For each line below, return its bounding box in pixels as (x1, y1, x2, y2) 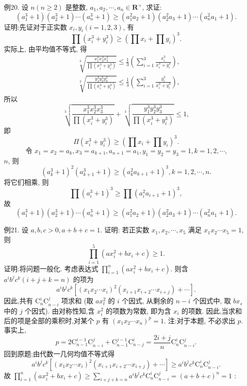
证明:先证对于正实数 (4, 21, 67, 32)
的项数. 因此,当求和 (181, 305, 242, 316)
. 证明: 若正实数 (100, 225, 149, 235)
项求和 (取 (61, 296, 94, 306)
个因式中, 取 (193, 296, 231, 306)
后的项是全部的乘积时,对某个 (4, 315, 94, 325)
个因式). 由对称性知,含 (25, 305, 95, 316)
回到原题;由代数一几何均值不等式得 (4, 349, 115, 359)
